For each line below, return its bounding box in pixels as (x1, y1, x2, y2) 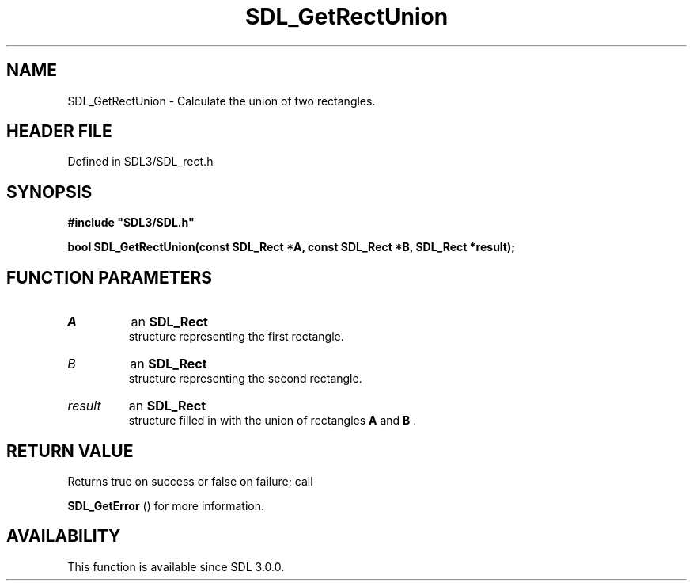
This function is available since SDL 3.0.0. (67, 559, 285, 574)
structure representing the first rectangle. (128, 330, 344, 344)
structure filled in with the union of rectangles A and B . (128, 414, 417, 428)
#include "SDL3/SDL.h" (67, 215, 195, 230)
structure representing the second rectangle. (128, 372, 362, 386)
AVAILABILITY (6, 526, 121, 547)
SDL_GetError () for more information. (67, 498, 265, 513)
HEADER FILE (6, 121, 112, 142)
